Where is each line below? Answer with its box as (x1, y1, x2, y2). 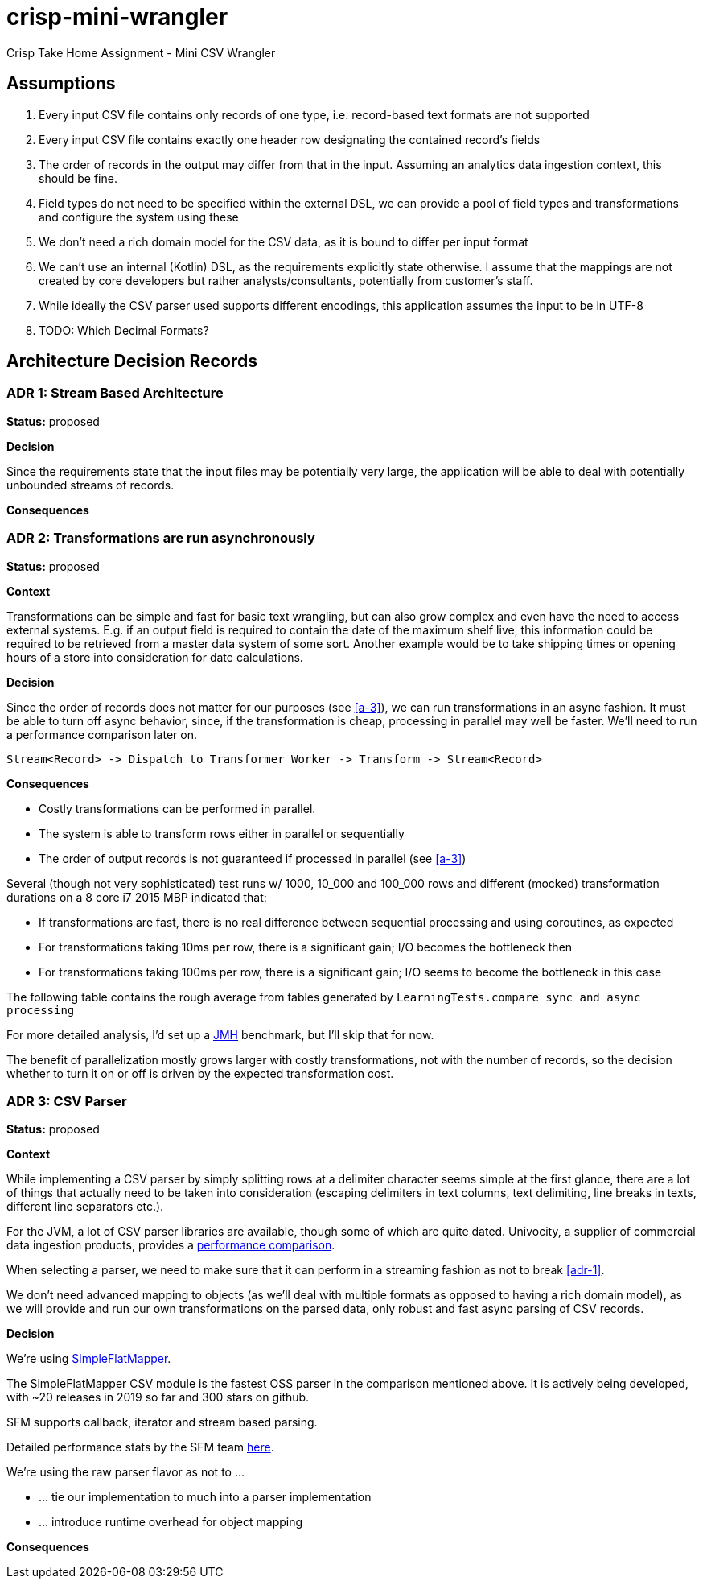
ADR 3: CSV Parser (6, 1092, 127, 1109)
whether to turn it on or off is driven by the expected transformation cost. (6, 1066, 394, 1080)
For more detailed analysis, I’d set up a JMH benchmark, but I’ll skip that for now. (6, 1027, 434, 1042)
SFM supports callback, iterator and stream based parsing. (6, 1415, 318, 1430)
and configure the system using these (39, 209, 239, 224)
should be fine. (39, 171, 117, 185)
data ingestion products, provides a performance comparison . (6, 1238, 335, 1253)
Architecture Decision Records (6, 351, 257, 372)
